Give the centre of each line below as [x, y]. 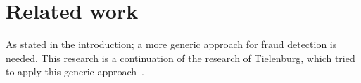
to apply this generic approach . [75, 71]
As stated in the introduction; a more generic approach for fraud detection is [171, 44]
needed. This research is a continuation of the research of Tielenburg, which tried [180, 58]
